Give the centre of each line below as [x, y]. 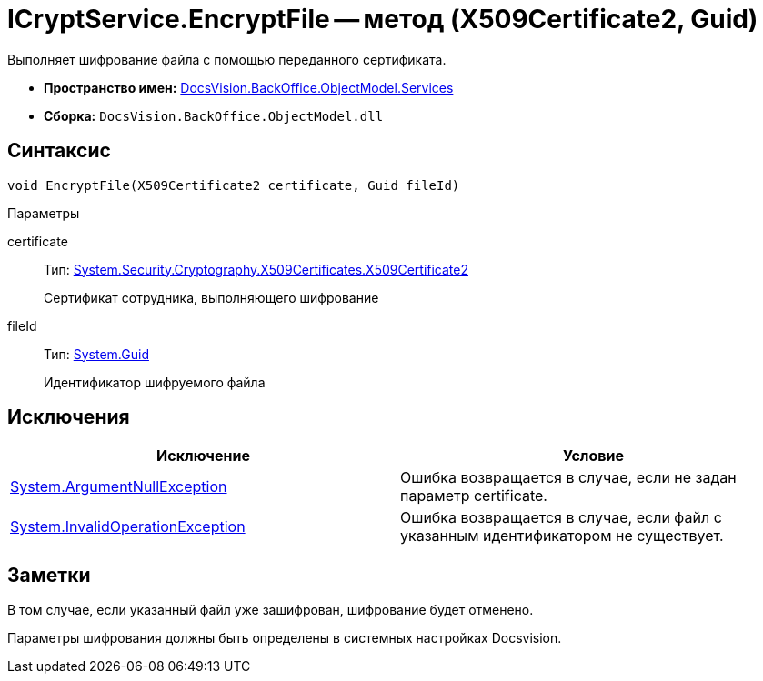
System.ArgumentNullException [119, 487]
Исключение [203, 456]
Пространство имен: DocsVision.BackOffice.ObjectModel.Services [249, 87]
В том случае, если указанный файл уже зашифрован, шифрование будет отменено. [271, 610]
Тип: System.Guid [96, 354]
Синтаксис [59, 151]
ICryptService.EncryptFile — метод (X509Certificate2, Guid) [383, 19]
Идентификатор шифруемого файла [155, 382]
